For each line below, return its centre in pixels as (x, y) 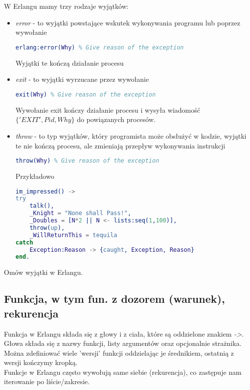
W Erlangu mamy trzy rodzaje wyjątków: (66, 6)
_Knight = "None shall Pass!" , (80, 213)
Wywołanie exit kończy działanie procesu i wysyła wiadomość (108, 110)
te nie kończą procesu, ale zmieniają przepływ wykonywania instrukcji (120, 145)
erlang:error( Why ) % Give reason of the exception (100, 47)
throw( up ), (47, 228)
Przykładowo (35, 176)
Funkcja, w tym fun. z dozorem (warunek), (114, 299)
